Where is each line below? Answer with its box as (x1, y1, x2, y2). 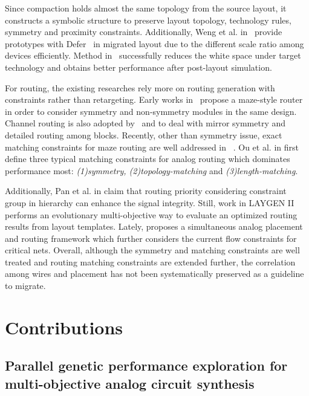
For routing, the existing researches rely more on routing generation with (5, 81, 275, 94)
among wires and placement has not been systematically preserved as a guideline (5, 267, 304, 280)
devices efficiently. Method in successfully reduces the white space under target (5, 49, 301, 62)
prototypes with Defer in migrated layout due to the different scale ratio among (5, 37, 304, 50)
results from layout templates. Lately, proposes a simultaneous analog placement (5, 220, 303, 233)
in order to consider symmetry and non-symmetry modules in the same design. (5, 105, 297, 117)
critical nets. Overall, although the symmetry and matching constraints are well (5, 244, 300, 256)
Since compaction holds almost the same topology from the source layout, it (5, 2, 287, 14)
